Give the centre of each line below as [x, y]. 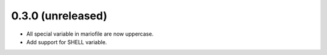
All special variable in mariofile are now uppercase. [90, 34]
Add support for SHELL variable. [67, 42]
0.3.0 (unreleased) [59, 16]
